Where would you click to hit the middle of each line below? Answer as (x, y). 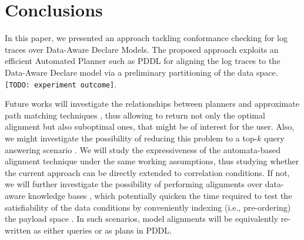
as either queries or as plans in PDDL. (103, 230)
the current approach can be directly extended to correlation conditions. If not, (147, 172)
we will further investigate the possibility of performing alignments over (134, 184)
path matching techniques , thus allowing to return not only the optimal (135, 115)
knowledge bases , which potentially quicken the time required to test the (160, 195)
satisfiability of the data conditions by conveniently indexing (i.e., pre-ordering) (148, 207)
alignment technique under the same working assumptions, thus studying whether (152, 161)
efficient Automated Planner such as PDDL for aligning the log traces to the (143, 61)
